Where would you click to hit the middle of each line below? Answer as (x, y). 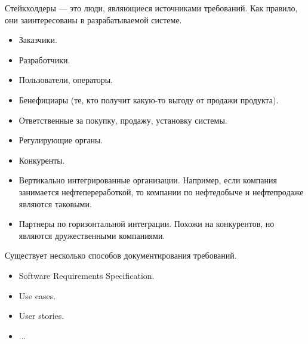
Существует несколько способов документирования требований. (121, 255)
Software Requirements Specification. (87, 275)
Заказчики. (38, 40)
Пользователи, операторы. (66, 80)
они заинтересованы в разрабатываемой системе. (93, 19)
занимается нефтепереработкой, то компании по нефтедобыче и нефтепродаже (161, 191)
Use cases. (37, 295)
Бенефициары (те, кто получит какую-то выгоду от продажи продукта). (149, 99)
